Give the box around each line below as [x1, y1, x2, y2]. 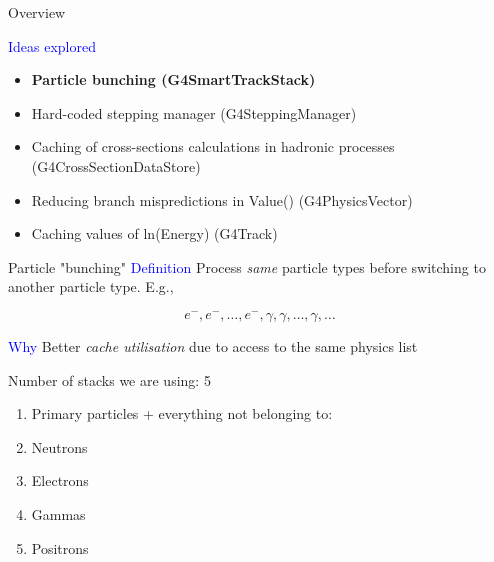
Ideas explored [8, 35, 97, 56]
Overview [8, 2, 66, 22]
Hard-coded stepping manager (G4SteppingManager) [31, 102, 357, 123]
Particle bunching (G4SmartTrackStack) [31, 69, 316, 90]
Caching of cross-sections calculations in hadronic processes [31, 136, 395, 157]
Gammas [31, 503, 86, 524]
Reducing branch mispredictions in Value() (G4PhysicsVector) [31, 189, 413, 210]
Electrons [31, 470, 89, 491]
